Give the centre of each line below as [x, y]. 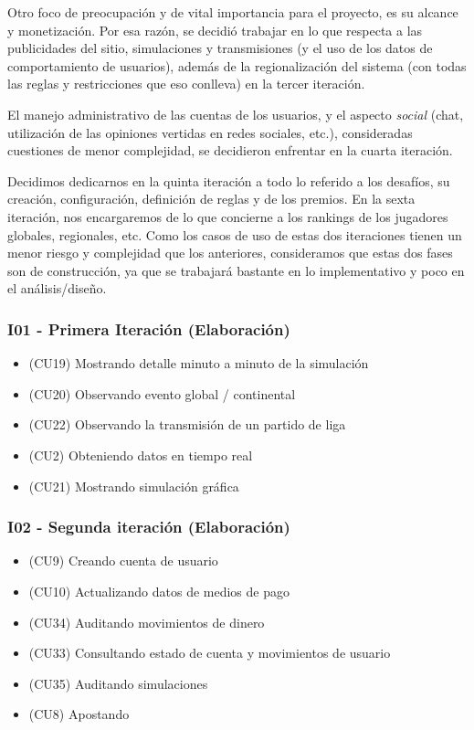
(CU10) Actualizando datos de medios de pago [159, 591]
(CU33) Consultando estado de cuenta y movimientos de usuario [210, 653]
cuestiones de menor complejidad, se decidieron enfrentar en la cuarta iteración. [230, 150]
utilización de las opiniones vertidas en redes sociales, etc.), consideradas [210, 132]
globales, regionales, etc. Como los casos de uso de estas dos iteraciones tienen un [235, 234]
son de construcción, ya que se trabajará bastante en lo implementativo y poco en [236, 270]
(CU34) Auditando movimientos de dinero [147, 622]
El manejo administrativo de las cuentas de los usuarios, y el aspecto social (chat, [236, 114]
